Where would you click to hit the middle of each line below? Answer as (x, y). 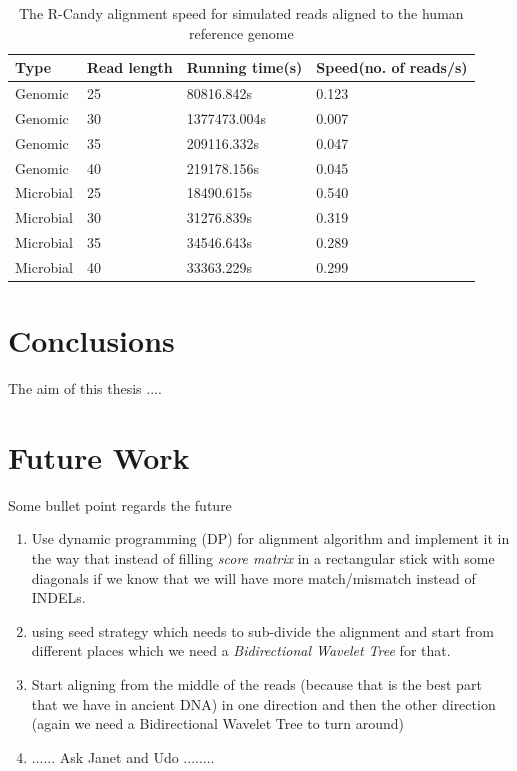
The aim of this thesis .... (85, 388)
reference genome (241, 32)
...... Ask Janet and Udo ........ (123, 756)
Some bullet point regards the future (120, 504)
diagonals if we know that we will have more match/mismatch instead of (253, 577)
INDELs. (58, 597)
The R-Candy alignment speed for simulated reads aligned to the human (241, 13)
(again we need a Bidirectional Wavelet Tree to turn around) (217, 723)
